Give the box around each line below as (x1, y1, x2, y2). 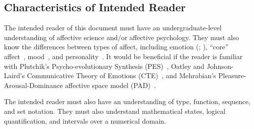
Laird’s (4, 70, 25, 81)
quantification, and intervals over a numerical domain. (4, 115, 166, 126)
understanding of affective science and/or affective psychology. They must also (4, 32, 239, 42)
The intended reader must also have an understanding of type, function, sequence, (4, 96, 251, 107)
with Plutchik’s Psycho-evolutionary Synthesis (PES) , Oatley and (4, 61, 204, 71)
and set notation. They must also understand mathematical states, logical (4, 106, 226, 116)
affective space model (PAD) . (65, 80, 156, 90)
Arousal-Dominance (4, 80, 63, 90)
